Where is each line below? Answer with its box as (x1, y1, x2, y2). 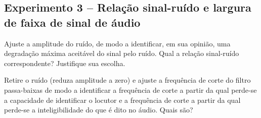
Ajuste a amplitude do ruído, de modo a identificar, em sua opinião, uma (4, 38, 231, 48)
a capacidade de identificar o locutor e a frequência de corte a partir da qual (4, 94, 241, 105)
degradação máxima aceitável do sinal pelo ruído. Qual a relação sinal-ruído (4, 48, 239, 58)
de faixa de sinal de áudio (4, 14, 141, 30)
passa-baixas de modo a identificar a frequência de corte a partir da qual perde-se (4, 84, 257, 95)
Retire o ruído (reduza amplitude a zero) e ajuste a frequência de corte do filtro (4, 75, 251, 85)
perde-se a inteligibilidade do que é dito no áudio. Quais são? (4, 104, 193, 115)
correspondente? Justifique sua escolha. (4, 57, 125, 68)
